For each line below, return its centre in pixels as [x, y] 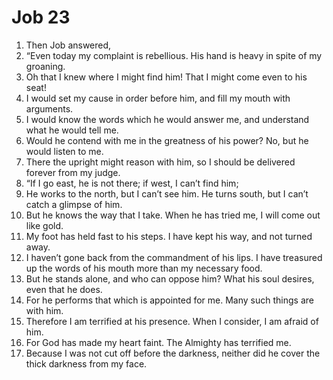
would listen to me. [64, 151]
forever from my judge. [73, 172]
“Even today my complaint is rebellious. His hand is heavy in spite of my [174, 55]
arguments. [49, 108]
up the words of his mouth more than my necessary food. [144, 268]
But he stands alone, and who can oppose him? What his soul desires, [170, 278]
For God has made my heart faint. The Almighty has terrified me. [158, 342]
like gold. [44, 225]
